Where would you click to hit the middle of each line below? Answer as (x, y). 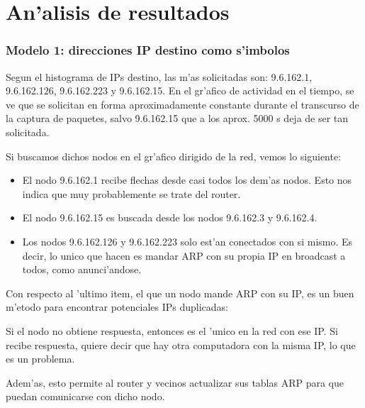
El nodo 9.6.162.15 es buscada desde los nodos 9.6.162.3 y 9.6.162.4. (170, 217)
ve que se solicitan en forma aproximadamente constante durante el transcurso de (182, 104)
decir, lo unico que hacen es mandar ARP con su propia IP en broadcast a (184, 255)
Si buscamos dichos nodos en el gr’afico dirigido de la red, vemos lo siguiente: (174, 156)
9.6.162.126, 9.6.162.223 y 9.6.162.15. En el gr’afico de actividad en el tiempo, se (180, 90)
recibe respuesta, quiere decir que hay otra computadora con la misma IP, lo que (181, 344)
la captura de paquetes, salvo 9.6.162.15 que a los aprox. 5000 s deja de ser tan (177, 118)
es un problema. (40, 359)
